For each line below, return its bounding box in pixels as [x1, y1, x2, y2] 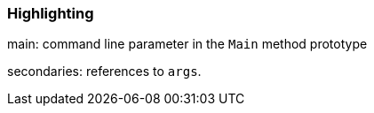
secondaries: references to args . [7, 64, 202, 79]
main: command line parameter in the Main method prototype [7, 36, 368, 52]
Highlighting [7, 4, 94, 22]
